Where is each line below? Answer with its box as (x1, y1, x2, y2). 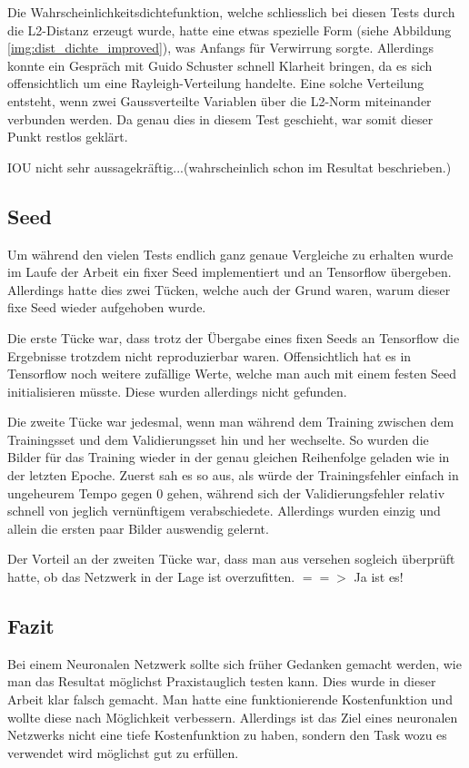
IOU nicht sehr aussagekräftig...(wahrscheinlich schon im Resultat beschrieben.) (7, 157, 452, 176)
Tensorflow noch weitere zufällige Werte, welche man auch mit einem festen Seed (7, 364, 457, 383)
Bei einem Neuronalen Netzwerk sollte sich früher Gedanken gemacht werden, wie (7, 654, 462, 673)
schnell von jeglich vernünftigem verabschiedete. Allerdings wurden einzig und (7, 501, 441, 520)
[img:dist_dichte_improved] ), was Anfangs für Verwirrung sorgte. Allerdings (7, 38, 434, 57)
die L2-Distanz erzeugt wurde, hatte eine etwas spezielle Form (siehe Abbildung (7, 20, 452, 39)
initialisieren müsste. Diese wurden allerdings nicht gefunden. (7, 381, 347, 400)
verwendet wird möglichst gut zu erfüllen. (7, 743, 239, 762)
